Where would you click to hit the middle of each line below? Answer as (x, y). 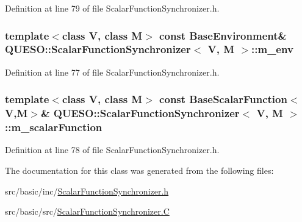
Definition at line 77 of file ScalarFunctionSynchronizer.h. (112, 72)
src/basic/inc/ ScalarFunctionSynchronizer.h (87, 191)
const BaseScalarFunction (223, 99)
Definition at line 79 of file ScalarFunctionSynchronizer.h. (112, 8)
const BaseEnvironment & (223, 35)
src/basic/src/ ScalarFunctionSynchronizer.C (87, 211)
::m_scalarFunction (54, 127)
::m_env (272, 49)
